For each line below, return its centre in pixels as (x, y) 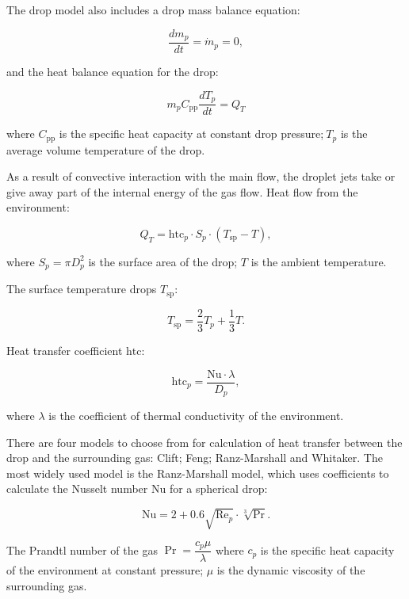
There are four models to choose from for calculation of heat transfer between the (204, 442)
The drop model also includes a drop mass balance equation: (153, 10)
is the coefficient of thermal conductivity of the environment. (196, 416)
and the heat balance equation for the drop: (113, 72)
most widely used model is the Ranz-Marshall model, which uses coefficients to (198, 473)
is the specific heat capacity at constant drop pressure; (191, 134)
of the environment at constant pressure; (105, 570)
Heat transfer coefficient (65, 350)
